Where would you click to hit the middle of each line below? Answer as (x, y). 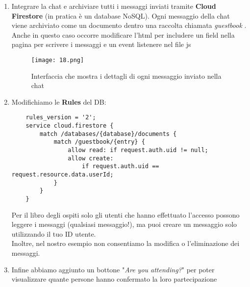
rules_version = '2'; (61, 118)
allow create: (91, 158)
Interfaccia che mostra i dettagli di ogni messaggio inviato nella (126, 76)
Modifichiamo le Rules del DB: (59, 101)
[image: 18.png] (58, 60)
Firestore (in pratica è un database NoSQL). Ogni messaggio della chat (121, 15)
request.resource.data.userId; (62, 175)
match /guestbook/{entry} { (99, 142)
